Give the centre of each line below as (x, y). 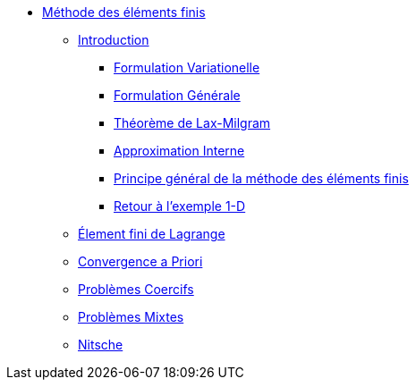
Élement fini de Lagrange (152, 234)
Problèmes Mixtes (131, 317)
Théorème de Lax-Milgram (192, 123)
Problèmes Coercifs (136, 289)
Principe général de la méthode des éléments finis (261, 178)
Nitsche (101, 345)
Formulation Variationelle (187, 67)
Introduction (114, 40)
